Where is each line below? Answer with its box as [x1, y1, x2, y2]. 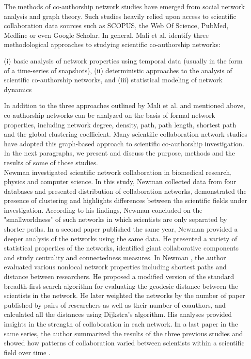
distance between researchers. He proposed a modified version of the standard [4, 271, 235, 281]
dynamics [4, 84, 32, 94]
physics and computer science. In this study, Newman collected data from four [4, 176, 236, 187]
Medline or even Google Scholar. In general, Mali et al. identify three [4, 30, 209, 40]
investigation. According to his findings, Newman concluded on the [4, 204, 203, 215]
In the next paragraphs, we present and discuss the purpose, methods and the [4, 148, 235, 158]
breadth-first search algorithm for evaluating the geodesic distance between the [4, 281, 238, 291]
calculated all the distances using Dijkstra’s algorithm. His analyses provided [4, 309, 232, 319]
